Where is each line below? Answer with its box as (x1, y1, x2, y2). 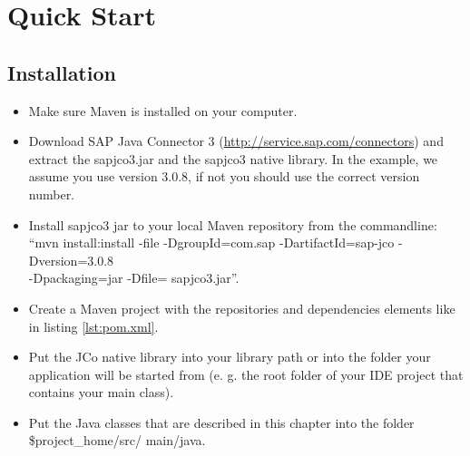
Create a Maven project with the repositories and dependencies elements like (28, 298, 455, 317)
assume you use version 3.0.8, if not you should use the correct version (28, 167, 420, 186)
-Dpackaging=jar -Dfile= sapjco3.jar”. (28, 268, 240, 287)
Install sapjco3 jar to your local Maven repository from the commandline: (28, 215, 437, 234)
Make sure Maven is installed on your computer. (28, 101, 298, 120)
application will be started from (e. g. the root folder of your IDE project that (28, 364, 464, 383)
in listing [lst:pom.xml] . (28, 316, 159, 335)
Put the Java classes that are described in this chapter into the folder (28, 412, 415, 432)
